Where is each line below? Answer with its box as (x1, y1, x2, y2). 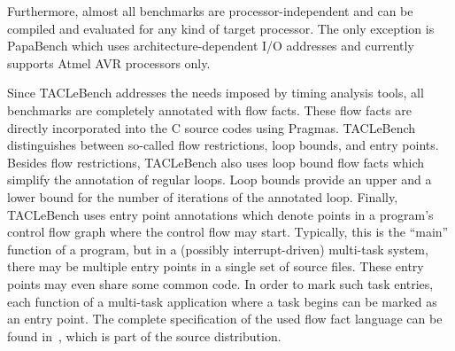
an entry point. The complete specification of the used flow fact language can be (7, 309, 443, 328)
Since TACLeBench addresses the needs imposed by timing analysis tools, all (7, 83, 424, 102)
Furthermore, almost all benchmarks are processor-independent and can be (7, 2, 413, 19)
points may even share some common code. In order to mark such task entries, (7, 274, 434, 292)
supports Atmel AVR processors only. (7, 53, 211, 72)
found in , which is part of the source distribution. (7, 326, 281, 345)
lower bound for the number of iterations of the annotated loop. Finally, (7, 187, 398, 206)
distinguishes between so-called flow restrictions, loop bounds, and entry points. (7, 136, 439, 154)
